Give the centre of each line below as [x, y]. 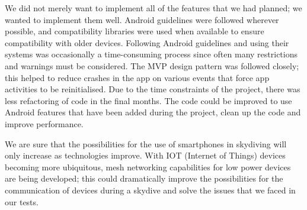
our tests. [22, 201]
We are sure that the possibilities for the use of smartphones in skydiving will [146, 143]
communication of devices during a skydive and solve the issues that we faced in [150, 190]
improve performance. [44, 123]
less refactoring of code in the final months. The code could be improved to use [148, 100]
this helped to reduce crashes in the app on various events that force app [137, 77]
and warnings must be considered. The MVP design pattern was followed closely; [152, 65]
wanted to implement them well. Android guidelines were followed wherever [142, 19]
